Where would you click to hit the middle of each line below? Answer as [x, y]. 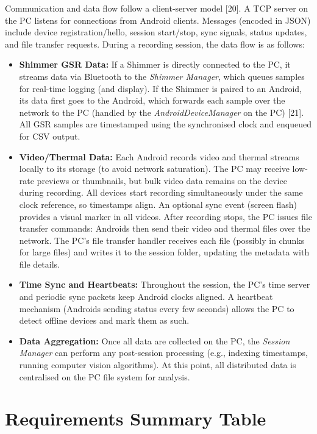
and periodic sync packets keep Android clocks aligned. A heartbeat [146, 297]
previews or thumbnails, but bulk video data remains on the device [162, 180]
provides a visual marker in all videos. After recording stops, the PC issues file [166, 216]
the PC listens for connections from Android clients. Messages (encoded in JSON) [158, 20]
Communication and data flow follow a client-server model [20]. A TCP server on [157, 8]
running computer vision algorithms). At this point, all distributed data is [158, 365]
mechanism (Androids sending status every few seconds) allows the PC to [157, 308]
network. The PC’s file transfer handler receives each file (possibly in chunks [162, 240]
